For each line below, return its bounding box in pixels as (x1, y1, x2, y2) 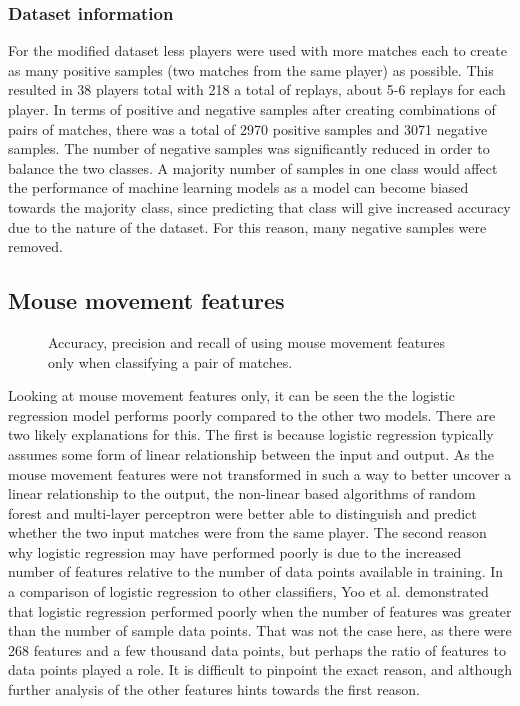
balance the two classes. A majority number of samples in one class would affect (8, 157, 498, 178)
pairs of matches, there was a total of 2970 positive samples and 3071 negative (8, 118, 488, 139)
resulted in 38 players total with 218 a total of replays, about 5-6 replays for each (8, 79, 506, 100)
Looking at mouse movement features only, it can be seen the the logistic (8, 385, 455, 406)
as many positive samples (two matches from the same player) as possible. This (8, 59, 494, 80)
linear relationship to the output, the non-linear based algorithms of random (8, 483, 476, 504)
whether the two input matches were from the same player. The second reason (8, 522, 487, 543)
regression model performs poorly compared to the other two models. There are (8, 404, 496, 425)
